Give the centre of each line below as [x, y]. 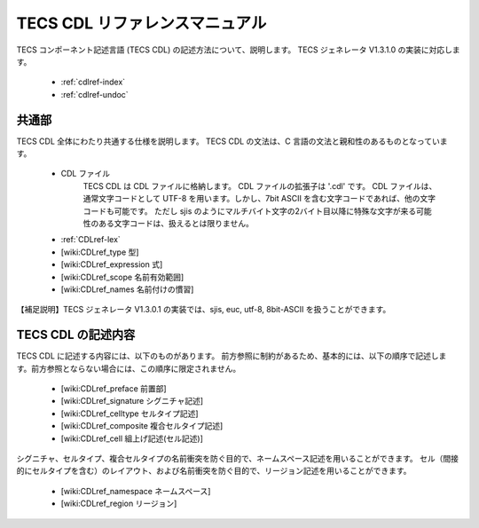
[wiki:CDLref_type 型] [100, 252]
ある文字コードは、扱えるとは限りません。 [176, 223]
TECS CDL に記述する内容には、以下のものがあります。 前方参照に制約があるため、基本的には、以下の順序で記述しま [232, 356]
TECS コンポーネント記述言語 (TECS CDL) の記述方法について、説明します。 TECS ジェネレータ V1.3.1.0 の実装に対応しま [238, 50]
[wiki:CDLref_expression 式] [112, 264]
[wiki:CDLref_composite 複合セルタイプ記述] [142, 426]
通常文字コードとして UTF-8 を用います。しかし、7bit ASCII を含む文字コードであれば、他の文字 [259, 199]
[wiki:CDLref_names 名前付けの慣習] [127, 289]
